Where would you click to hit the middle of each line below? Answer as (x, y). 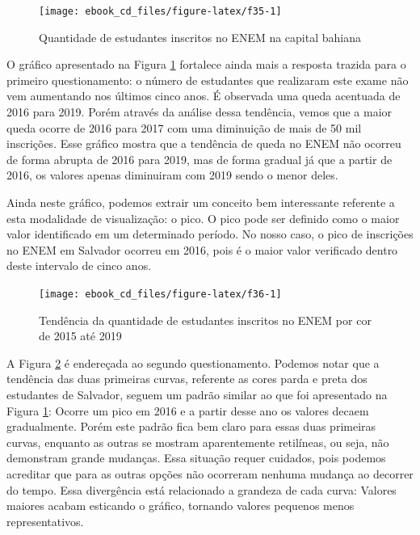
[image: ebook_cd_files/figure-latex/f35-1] (160, 11)
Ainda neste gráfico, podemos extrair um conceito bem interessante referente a (201, 202)
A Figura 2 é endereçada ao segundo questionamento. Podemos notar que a (193, 362)
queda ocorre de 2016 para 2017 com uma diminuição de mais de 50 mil (184, 127)
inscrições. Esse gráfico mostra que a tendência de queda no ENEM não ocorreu (204, 143)
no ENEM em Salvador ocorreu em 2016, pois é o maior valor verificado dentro (202, 249)
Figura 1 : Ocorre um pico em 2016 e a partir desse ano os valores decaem (188, 410)
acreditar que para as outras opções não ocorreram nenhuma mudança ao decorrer (210, 473)
